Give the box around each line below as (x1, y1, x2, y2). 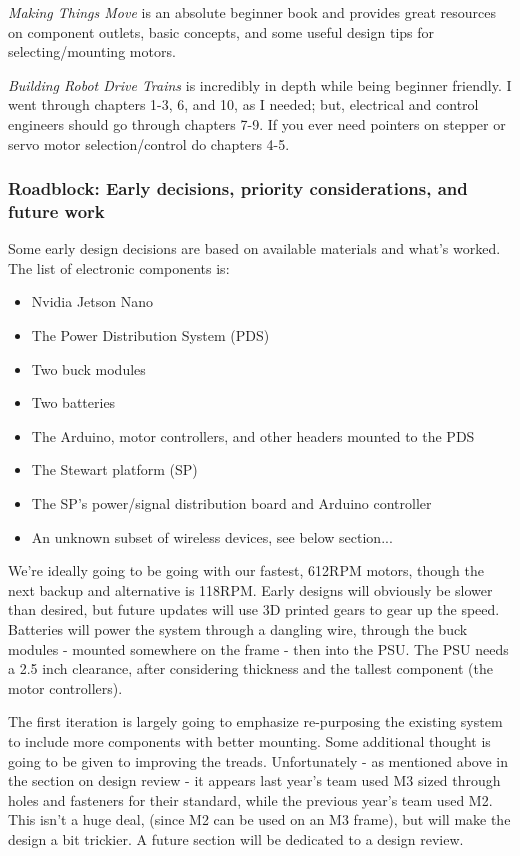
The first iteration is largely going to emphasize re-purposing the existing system (8, 711, 503, 732)
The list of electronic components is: (8, 257, 230, 278)
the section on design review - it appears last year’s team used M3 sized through (8, 770, 501, 791)
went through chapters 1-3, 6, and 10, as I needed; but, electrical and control (8, 94, 479, 115)
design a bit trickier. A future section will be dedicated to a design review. (8, 828, 464, 849)
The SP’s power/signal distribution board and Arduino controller (31, 493, 432, 514)
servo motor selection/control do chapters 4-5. (8, 133, 290, 154)
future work (8, 199, 105, 223)
